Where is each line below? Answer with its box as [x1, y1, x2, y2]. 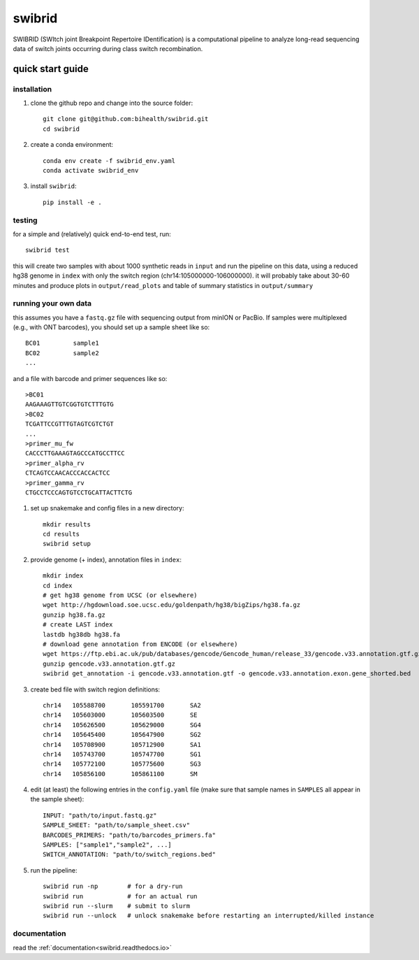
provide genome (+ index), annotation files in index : [30, 555, 182, 564]
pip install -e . [43, 198, 102, 206]
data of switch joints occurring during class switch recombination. [13, 44, 203, 52]
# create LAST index [43, 621, 113, 629]
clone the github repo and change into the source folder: [30, 99, 193, 108]
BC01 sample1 [25, 339, 99, 348]
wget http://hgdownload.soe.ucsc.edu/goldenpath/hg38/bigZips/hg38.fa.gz [43, 601, 301, 609]
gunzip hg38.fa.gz [43, 610, 106, 619]
